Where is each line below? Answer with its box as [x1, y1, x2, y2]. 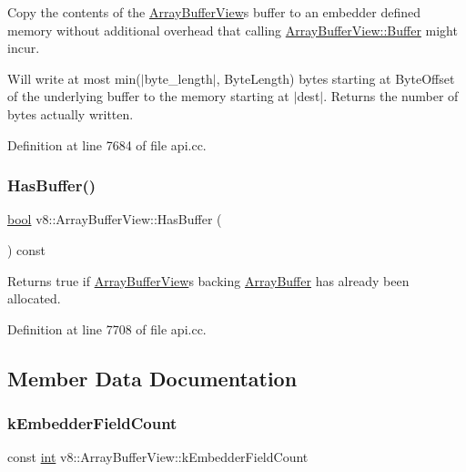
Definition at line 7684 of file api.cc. [7, 135, 207, 154]
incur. [7, 38, 40, 57]
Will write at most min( [7, 68, 141, 87]
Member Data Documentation [7, 364, 298, 392]
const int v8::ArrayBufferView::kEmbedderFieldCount [7, 447, 309, 467]
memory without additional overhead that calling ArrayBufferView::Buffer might [7, 20, 458, 39]
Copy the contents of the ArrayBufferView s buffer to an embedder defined [7, 3, 420, 21]
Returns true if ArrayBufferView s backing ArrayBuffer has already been [7, 271, 410, 290]
